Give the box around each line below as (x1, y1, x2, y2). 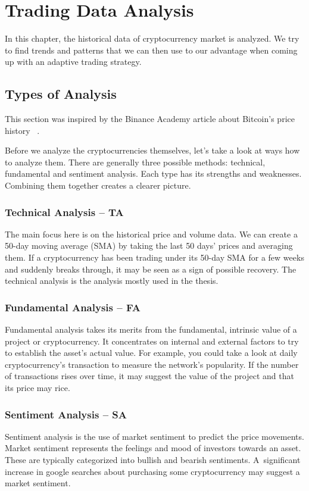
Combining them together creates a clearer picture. (5, 179, 191, 192)
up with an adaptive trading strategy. (5, 55, 142, 68)
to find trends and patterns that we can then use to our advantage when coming (5, 43, 298, 56)
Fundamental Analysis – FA (5, 299, 141, 314)
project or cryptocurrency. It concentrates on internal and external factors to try (5, 334, 299, 347)
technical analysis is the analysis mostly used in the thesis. (5, 274, 219, 287)
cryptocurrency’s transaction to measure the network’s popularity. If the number (5, 358, 299, 370)
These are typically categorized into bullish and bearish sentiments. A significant (5, 454, 301, 466)
